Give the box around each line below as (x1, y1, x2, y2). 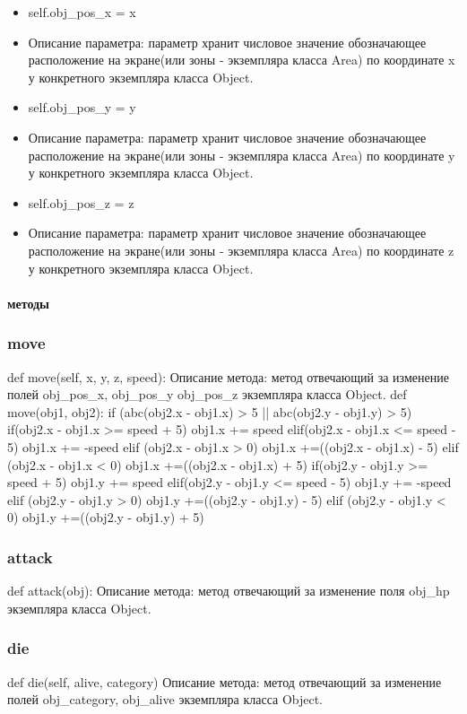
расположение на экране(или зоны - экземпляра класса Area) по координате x (28, 50, 455, 69)
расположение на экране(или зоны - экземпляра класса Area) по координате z (28, 240, 454, 259)
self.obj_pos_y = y (28, 98, 136, 117)
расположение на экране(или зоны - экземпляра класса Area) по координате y (28, 145, 455, 164)
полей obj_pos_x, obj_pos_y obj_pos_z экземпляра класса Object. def (7, 385, 407, 404)
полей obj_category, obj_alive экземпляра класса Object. (7, 690, 324, 709)
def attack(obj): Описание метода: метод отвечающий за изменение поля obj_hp (7, 581, 450, 600)
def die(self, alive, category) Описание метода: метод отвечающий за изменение (7, 672, 442, 691)
